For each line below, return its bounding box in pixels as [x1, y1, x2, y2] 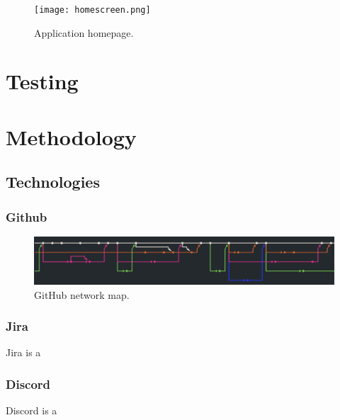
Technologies [6, 171, 100, 193]
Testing [6, 67, 79, 96]
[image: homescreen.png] [34, 5, 151, 15]
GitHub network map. [34, 287, 130, 302]
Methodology [6, 122, 137, 151]
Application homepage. [34, 25, 134, 40]
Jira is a [6, 345, 41, 360]
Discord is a [6, 403, 57, 418]
